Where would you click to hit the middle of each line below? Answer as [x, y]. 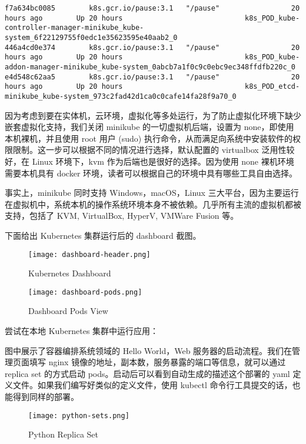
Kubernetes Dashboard [70, 273]
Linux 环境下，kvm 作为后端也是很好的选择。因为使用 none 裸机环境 [163, 161]
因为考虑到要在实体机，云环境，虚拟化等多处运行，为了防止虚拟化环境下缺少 [153, 115]
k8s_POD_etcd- [272, 87]
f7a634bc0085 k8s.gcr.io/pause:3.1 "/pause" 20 [152, 8]
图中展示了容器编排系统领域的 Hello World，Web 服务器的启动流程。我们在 [149, 350]
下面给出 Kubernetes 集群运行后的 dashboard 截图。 [103, 235]
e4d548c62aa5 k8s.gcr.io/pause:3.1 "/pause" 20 [152, 77]
